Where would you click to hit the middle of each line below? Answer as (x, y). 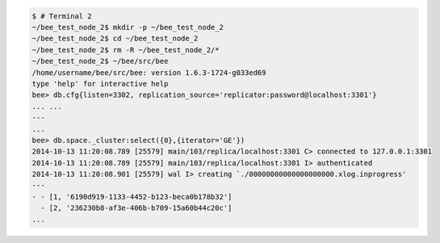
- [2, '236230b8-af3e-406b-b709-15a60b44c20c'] (136, 208)
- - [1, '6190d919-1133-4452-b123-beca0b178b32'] (132, 197)
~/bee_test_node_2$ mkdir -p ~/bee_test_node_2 (128, 27)
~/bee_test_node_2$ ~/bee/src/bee (100, 61)
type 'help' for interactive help (100, 84)
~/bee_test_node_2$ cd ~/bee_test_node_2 (115, 39)
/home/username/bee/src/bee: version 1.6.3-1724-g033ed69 (149, 72)
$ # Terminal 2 (62, 16)
